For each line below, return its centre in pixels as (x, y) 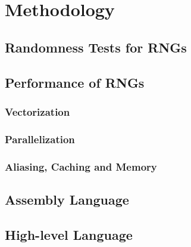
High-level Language (69, 234)
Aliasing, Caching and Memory (81, 166)
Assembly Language (67, 199)
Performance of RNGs (75, 82)
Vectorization (37, 111)
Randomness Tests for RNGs (96, 47)
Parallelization (40, 139)
